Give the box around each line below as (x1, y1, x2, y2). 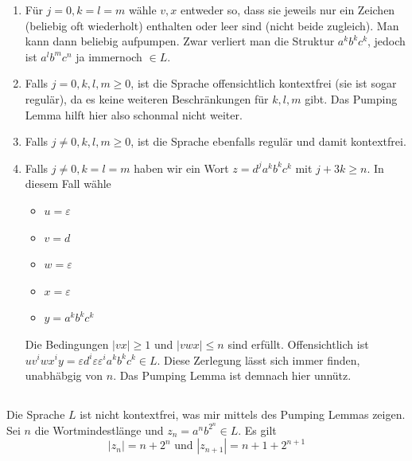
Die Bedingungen (25, 335, 109, 352)
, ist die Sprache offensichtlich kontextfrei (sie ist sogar (130, 75, 397, 92)
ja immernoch (76, 48, 142, 64)
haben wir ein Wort (134, 159, 229, 176)
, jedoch (367, 33, 406, 49)
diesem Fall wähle (25, 175, 111, 192)
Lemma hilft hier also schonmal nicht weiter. (25, 106, 243, 123)
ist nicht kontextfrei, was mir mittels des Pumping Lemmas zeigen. (80, 406, 406, 423)
